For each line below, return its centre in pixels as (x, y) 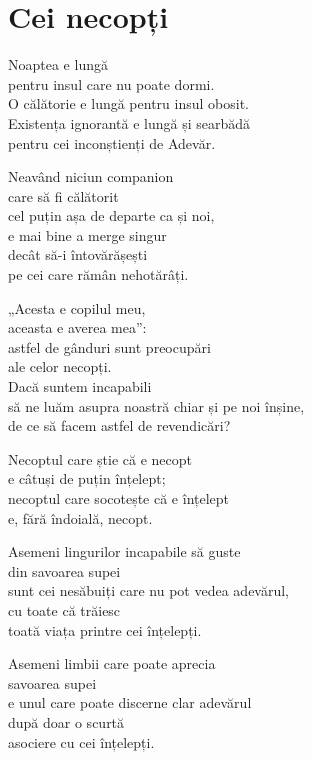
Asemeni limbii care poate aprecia (112, 663)
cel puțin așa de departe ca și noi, (111, 215)
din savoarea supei (64, 570)
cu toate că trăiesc (64, 609)
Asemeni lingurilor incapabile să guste (124, 551)
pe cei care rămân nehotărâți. (98, 274)
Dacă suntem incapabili (80, 386)
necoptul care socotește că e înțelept (119, 498)
